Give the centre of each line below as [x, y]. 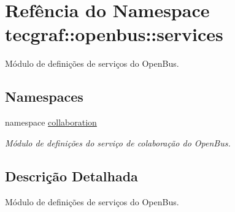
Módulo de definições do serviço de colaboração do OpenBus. [118, 142]
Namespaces [44, 97]
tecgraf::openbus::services [114, 34]
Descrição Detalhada [71, 176]
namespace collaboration [51, 122]
